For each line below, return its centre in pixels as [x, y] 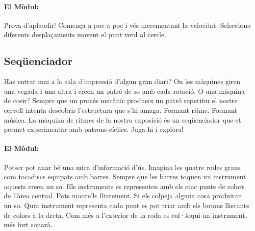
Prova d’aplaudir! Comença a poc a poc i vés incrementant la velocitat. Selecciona [127, 25]
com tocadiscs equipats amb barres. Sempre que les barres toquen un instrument [125, 177]
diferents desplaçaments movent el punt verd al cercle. [85, 34]
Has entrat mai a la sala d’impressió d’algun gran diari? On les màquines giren [122, 81]
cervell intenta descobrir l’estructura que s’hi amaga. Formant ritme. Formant [121, 110]
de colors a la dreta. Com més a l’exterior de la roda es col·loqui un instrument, [126, 215]
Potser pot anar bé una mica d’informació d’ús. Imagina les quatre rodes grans [122, 167]
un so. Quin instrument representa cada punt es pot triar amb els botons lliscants [127, 205]
